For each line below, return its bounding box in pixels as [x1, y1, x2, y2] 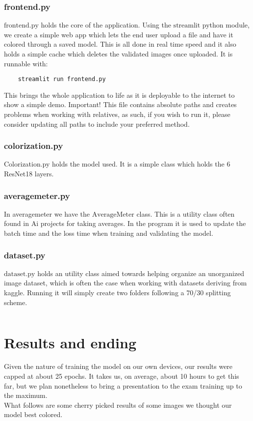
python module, [202, 20, 250, 30]
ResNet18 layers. [4, 168, 54, 179]
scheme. [4, 297, 27, 307]
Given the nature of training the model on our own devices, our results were [4, 361, 233, 371]
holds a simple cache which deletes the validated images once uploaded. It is [4, 49, 233, 58]
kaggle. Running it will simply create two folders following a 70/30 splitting [4, 287, 231, 298]
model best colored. [4, 409, 63, 420]
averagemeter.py [4, 189, 70, 201]
